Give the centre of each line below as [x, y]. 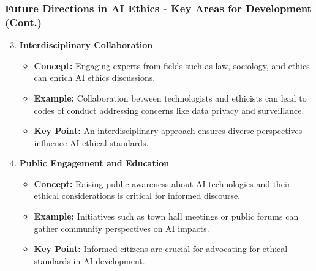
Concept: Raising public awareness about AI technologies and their [162, 183]
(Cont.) [24, 22]
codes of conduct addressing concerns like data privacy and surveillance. [169, 110]
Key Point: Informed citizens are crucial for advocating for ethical [161, 249]
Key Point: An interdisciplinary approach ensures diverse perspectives [168, 131]
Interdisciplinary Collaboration [86, 45]
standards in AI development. [89, 260]
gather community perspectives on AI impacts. [122, 228]
